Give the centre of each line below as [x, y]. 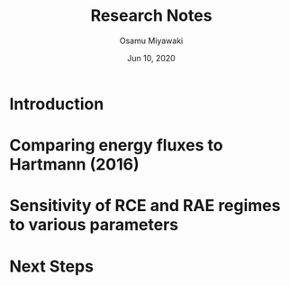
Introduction [57, 104]
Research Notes [151, 16]
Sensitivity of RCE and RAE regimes [145, 206]
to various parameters [94, 225]
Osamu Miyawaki [151, 41]
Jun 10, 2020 [151, 58]
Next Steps [52, 266]
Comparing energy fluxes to [116, 146]
